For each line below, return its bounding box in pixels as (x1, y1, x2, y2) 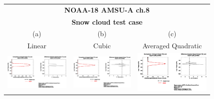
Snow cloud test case (71, 16, 143, 27)
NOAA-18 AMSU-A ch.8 (64, 4, 150, 14)
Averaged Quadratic (143, 41, 202, 51)
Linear (27, 41, 47, 51)
